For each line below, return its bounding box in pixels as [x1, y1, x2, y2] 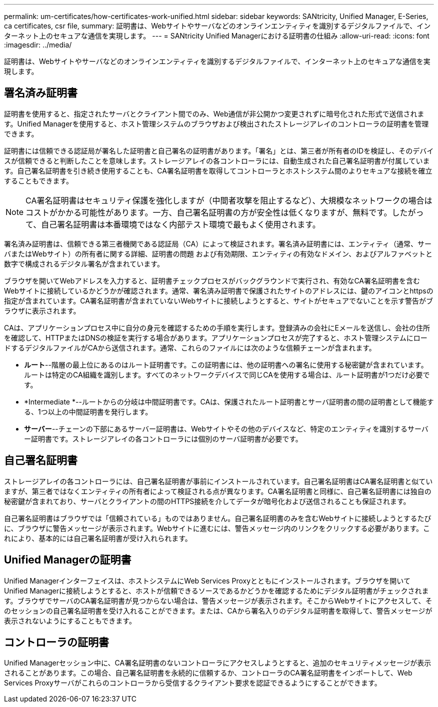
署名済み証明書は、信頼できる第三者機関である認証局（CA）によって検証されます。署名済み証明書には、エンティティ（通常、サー [4, 239, 431, 248]
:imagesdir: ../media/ [4, 40, 72, 49]
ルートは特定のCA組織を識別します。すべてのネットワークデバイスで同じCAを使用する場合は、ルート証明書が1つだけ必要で [24, 370, 430, 379]
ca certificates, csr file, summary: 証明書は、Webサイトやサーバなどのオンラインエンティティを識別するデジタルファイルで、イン [4, 21, 431, 30]
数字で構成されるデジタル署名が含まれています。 [4, 259, 164, 268]
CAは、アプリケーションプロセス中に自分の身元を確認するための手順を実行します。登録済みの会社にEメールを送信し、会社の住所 [4, 323, 430, 332]
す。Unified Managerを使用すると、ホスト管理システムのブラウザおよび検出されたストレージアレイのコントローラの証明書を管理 [4, 119, 429, 128]
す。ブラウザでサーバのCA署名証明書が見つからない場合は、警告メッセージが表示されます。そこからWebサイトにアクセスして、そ [4, 596, 432, 605]
